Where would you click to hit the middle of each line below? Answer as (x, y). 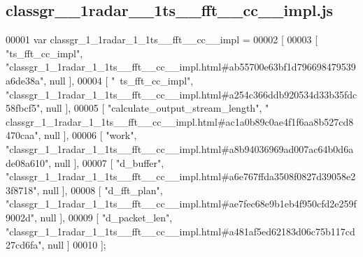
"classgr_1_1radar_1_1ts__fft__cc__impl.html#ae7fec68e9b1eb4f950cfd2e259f (181, 204)
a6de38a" (25, 80)
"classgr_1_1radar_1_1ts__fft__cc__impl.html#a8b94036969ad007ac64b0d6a (180, 148)
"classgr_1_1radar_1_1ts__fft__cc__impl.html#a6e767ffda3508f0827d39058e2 (181, 176)
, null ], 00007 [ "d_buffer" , (106, 162)
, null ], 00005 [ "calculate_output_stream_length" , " (155, 108)
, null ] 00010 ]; (74, 245)
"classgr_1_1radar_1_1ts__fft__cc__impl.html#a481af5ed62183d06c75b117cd (180, 231)
